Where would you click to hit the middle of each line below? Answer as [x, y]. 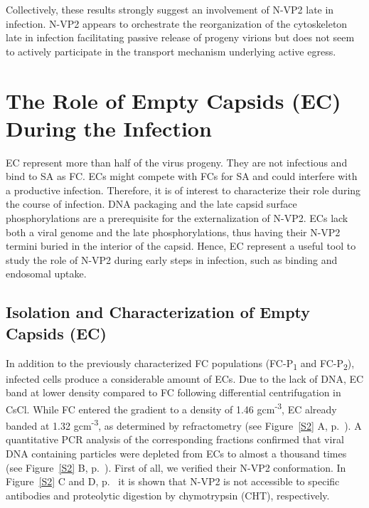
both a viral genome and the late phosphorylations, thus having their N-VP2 [173, 232]
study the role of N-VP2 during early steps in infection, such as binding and [172, 259]
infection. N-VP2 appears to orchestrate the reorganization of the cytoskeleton [177, 23]
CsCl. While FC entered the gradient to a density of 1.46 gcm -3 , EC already [171, 408]
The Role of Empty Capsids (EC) [173, 100]
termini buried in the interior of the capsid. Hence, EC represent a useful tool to [181, 246]
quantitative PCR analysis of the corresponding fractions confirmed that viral [175, 439]
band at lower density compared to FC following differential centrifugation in [173, 392]
